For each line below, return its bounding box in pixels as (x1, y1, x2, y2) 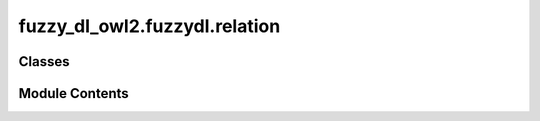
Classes (18, 53, 70, 70)
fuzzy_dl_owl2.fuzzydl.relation (18, 15, 281, 37)
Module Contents (18, 85, 129, 102)
